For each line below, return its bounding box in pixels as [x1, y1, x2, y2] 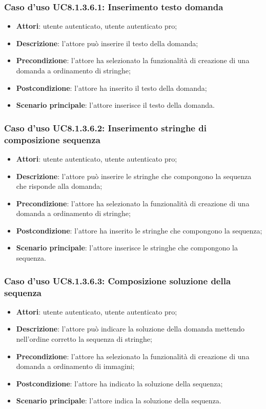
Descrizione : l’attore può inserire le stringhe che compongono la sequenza [16, 170, 252, 181]
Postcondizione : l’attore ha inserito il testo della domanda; [16, 82, 207, 93]
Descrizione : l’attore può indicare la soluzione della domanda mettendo [16, 323, 245, 334]
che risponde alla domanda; [16, 181, 103, 191]
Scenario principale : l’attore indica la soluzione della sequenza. [16, 395, 221, 406]
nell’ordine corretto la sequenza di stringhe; [16, 334, 152, 344]
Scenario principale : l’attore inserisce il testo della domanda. [16, 100, 215, 110]
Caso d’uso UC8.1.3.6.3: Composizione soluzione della [4, 274, 231, 287]
